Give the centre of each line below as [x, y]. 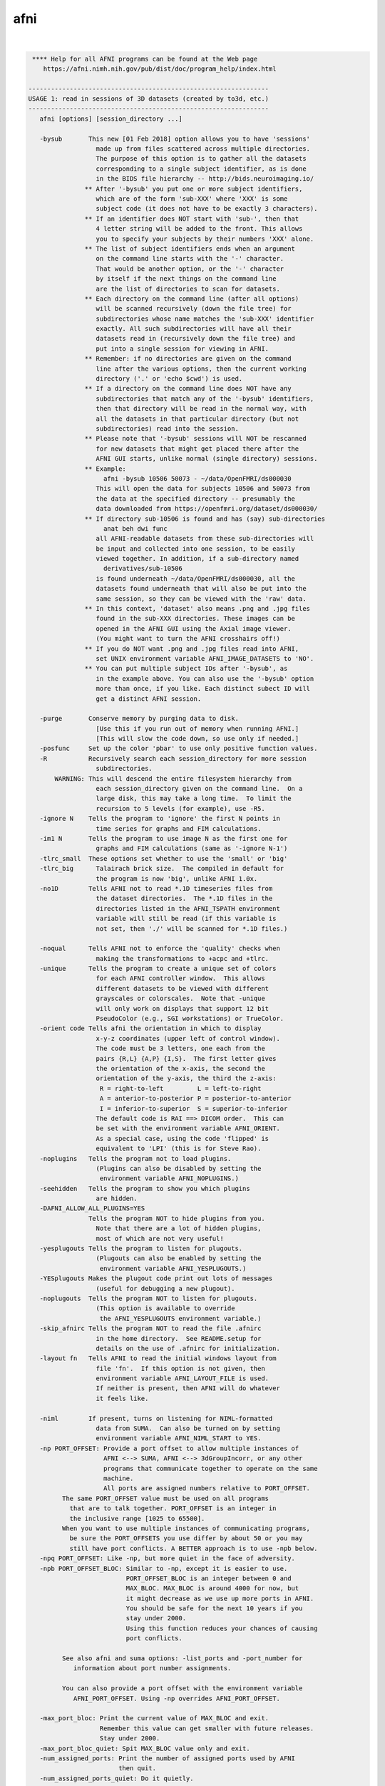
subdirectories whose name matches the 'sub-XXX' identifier [205, 319]
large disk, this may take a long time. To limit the [194, 799]
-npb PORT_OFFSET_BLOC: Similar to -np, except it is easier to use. [164, 1568]
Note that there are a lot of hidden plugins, [179, 1228]
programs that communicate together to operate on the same [211, 1468]
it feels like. [122, 1398]
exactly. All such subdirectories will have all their [194, 329]
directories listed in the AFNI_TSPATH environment [188, 908]
